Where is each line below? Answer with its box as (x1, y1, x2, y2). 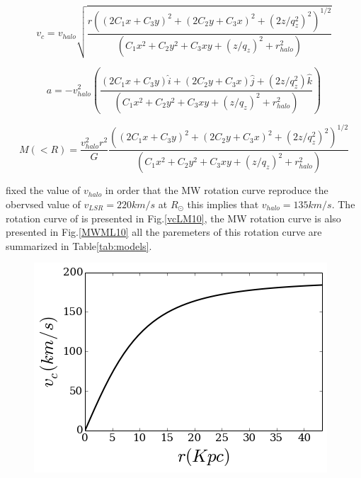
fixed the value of (6, 183, 81, 198)
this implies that (187, 196, 259, 211)
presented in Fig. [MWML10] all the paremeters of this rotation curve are (6, 224, 322, 239)
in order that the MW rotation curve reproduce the (105, 183, 328, 198)
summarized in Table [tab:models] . (6, 238, 152, 253)
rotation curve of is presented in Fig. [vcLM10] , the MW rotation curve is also (6, 210, 341, 225)
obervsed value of (6, 196, 81, 211)
